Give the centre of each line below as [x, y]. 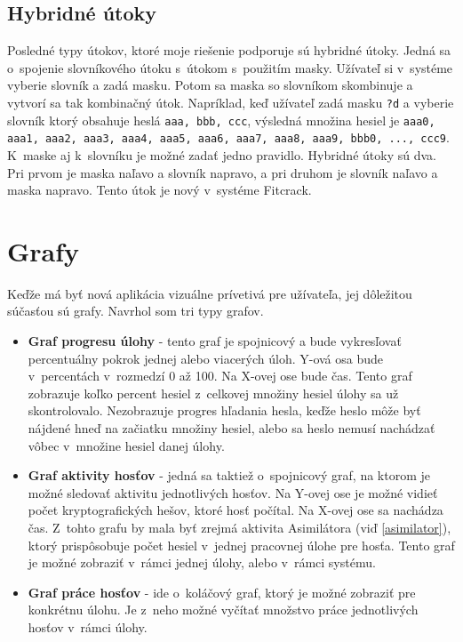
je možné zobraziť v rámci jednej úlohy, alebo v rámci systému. [202, 562]
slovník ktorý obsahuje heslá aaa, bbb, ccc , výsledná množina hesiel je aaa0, [221, 120]
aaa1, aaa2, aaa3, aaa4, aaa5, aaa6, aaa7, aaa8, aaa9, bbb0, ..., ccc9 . [228, 137]
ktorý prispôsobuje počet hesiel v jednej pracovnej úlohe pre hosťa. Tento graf [241, 545]
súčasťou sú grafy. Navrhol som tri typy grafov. [136, 311]
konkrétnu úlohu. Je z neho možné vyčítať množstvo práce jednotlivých [223, 610]
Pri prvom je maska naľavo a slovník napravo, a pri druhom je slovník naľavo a [223, 172]
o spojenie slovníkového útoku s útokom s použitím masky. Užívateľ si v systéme [230, 67]
